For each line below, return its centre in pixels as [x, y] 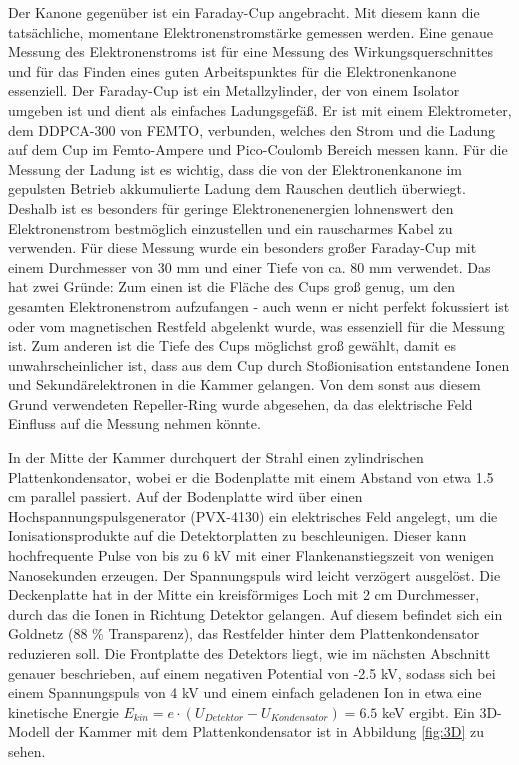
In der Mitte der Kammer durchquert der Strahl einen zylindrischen [216, 457]
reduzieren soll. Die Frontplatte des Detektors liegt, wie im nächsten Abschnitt [249, 653]
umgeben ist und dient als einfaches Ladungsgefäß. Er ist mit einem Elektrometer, [260, 109]
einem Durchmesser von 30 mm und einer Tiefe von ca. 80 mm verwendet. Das [249, 266]
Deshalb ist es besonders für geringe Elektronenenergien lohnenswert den [231, 207]
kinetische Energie [63, 711]
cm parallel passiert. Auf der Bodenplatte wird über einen [185, 496]
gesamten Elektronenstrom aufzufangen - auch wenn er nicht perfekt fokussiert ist [259, 305]
